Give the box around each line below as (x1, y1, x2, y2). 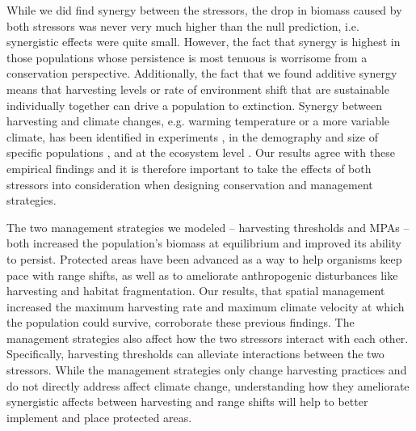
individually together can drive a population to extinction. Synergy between (6, 96, 382, 113)
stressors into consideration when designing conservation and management (6, 175, 373, 192)
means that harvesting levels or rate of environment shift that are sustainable (6, 80, 389, 97)
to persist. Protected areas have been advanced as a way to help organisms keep (6, 250, 402, 267)
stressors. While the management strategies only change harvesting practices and (6, 361, 407, 378)
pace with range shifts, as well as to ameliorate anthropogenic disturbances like (6, 266, 398, 283)
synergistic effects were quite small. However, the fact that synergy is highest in (6, 33, 401, 50)
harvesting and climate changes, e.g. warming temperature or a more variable (6, 112, 390, 129)
